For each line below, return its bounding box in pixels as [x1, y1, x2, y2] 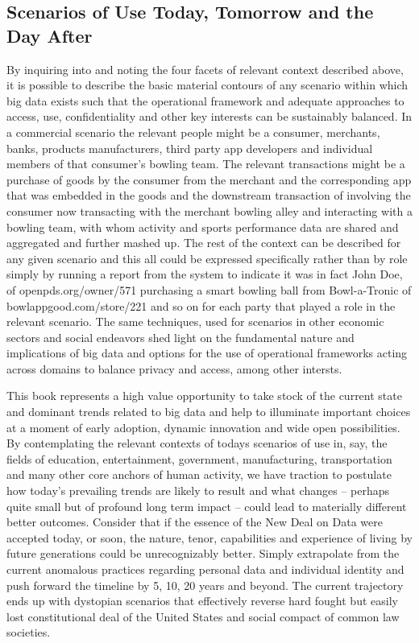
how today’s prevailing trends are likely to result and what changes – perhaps [6, 482, 390, 499]
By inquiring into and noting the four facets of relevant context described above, [6, 60, 404, 77]
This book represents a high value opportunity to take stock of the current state [6, 387, 402, 404]
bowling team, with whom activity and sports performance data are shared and [6, 218, 399, 235]
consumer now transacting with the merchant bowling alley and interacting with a [6, 202, 413, 219]
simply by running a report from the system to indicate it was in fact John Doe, [6, 266, 403, 282]
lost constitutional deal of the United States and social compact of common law [6, 608, 400, 624]
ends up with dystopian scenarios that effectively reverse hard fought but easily [6, 592, 398, 609]
